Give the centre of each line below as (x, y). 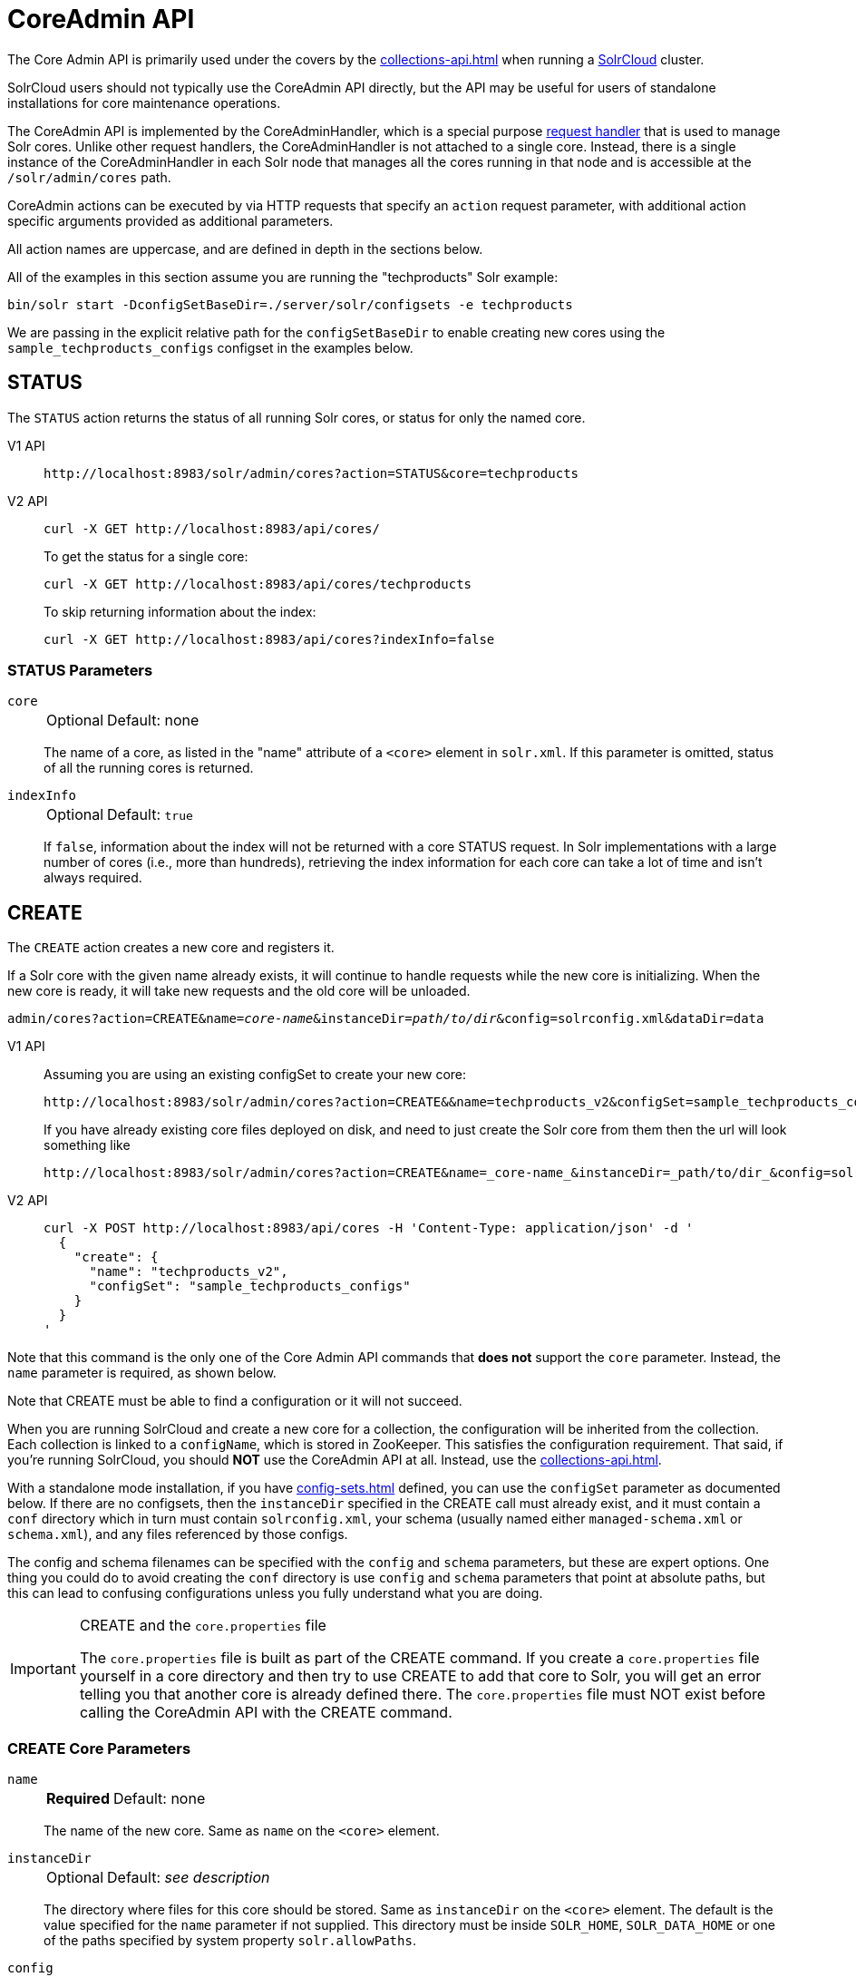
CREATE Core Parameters (99, 1748)
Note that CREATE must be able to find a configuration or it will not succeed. (235, 1401)
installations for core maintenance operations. (144, 102)
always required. (93, 878)
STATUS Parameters (80, 670)
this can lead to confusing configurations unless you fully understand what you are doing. (275, 1593)
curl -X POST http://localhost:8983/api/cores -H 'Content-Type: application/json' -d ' (369, 1228)
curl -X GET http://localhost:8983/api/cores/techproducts (258, 584)
